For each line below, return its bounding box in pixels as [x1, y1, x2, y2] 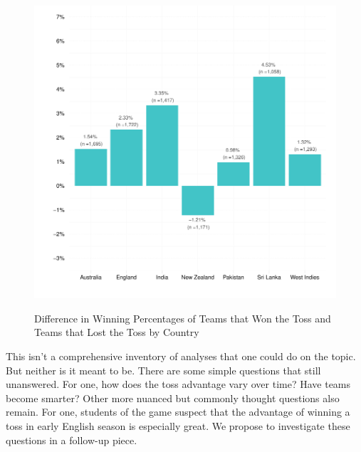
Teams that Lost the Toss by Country [34, 325, 199, 340]
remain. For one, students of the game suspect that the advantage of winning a [6, 404, 350, 419]
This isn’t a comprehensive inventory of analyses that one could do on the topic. [6, 349, 356, 364]
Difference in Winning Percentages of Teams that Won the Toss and [34, 310, 331, 325]
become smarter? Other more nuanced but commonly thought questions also [6, 390, 340, 405]
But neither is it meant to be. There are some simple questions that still [6, 362, 321, 377]
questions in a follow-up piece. [6, 432, 137, 447]
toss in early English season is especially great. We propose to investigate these [6, 419, 350, 433]
